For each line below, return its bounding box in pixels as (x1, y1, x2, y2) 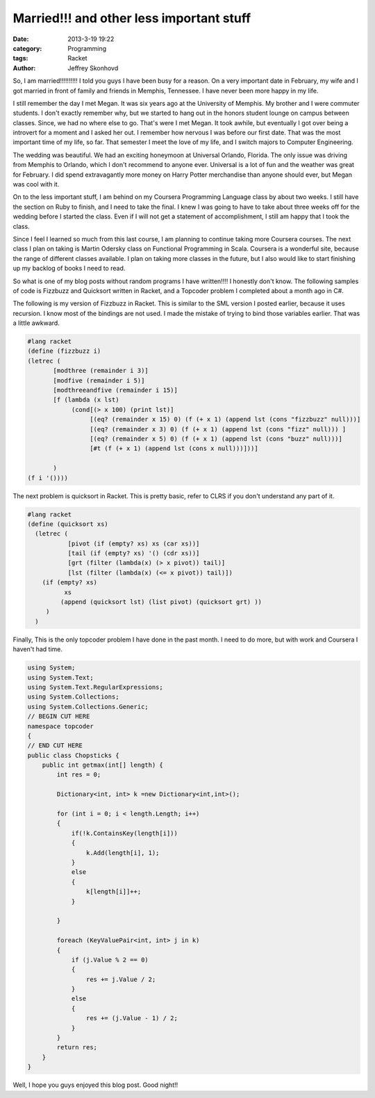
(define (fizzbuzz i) (27, 347, 101, 355)
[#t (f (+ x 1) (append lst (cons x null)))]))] (89, 445, 258, 452)
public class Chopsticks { (27, 751, 119, 759)
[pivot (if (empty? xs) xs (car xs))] (67, 539, 200, 548)
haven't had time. (12, 645, 62, 653)
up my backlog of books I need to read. (12, 264, 126, 273)
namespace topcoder (27, 722, 94, 730)
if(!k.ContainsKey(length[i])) (71, 829, 178, 837)
